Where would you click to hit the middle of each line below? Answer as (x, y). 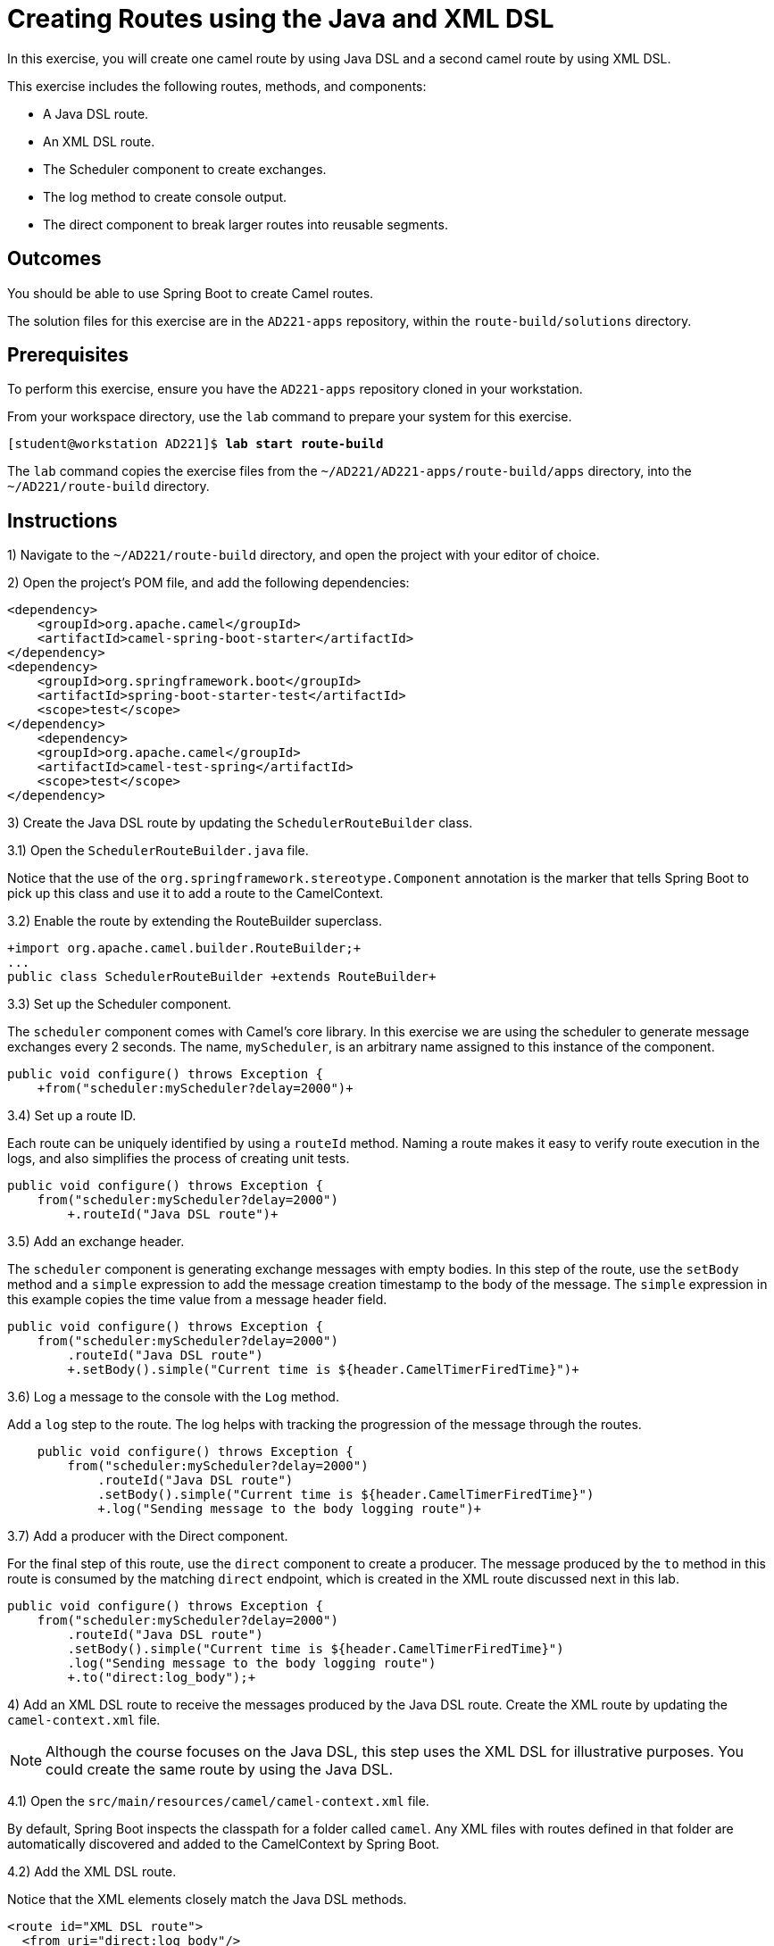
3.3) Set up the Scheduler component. (120, 1004)
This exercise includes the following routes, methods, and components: (217, 86)
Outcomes (54, 259)
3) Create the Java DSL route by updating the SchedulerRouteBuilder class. (240, 823)
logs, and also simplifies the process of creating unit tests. (179, 1159)
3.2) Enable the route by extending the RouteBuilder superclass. (195, 921)
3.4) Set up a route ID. (72, 1116)
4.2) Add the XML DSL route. (92, 1872)
